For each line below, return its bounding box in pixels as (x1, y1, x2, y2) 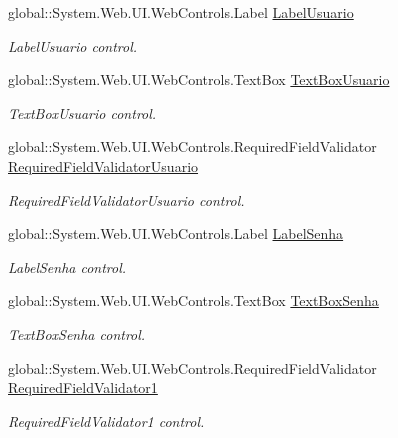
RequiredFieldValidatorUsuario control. (8, 189, 245, 210)
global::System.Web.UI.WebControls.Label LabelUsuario (8, 2, 354, 22)
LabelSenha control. (8, 256, 127, 277)
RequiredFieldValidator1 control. (8, 410, 205, 431)
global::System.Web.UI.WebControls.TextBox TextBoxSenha (8, 290, 379, 311)
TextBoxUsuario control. (8, 102, 157, 123)
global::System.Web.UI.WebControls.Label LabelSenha (8, 223, 344, 244)
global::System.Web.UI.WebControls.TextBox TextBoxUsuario (8, 69, 390, 90)
